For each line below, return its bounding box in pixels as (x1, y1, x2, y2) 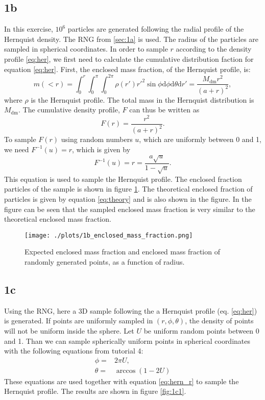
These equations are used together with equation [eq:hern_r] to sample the (4, 375, 239, 386)
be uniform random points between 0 (143, 325, 259, 336)
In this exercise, (4, 23, 53, 34)
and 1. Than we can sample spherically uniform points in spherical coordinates (4, 335, 251, 346)
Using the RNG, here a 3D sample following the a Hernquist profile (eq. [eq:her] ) (4, 305, 257, 316)
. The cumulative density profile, (18, 104, 120, 115)
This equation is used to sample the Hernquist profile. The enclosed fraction (4, 173, 242, 184)
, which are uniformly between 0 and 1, (139, 134, 261, 145)
